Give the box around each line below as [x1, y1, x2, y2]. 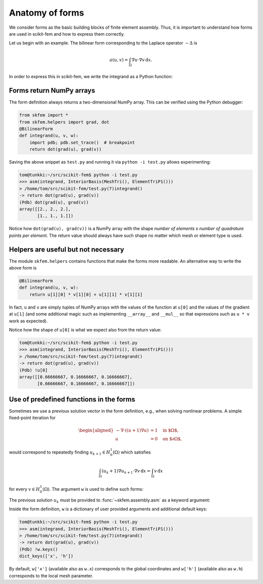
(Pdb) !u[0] [19, 367, 48, 373]
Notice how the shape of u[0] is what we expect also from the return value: [9, 327, 162, 333]
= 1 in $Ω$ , [150, 428, 179, 433]
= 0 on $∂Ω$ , [150, 436, 182, 442]
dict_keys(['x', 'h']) [19, 553, 74, 559]
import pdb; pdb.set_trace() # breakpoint [29, 140, 135, 145]
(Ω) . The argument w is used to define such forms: [42, 486, 144, 492]
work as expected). [9, 318, 48, 324]
